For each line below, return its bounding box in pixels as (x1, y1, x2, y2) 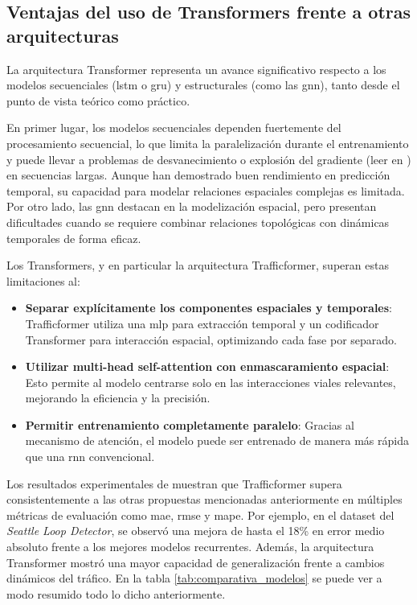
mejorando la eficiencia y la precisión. (25, 389, 211, 406)
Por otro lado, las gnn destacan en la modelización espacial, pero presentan (6, 198, 377, 215)
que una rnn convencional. (25, 448, 155, 465)
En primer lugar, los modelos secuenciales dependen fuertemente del (6, 119, 341, 136)
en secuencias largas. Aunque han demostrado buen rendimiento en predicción (6, 167, 390, 183)
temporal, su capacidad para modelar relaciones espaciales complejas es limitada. (6, 182, 405, 199)
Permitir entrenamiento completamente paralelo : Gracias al (25, 416, 354, 433)
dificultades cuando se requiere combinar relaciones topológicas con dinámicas (6, 213, 390, 230)
